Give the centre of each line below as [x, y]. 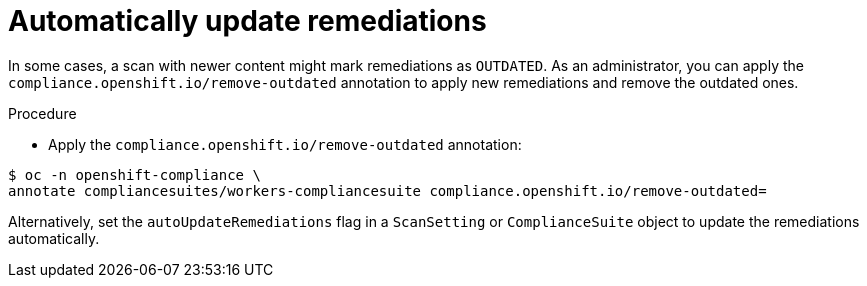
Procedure [42, 113]
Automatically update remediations [247, 21]
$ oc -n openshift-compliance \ [134, 174]
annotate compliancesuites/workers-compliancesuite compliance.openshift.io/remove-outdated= [387, 190]
